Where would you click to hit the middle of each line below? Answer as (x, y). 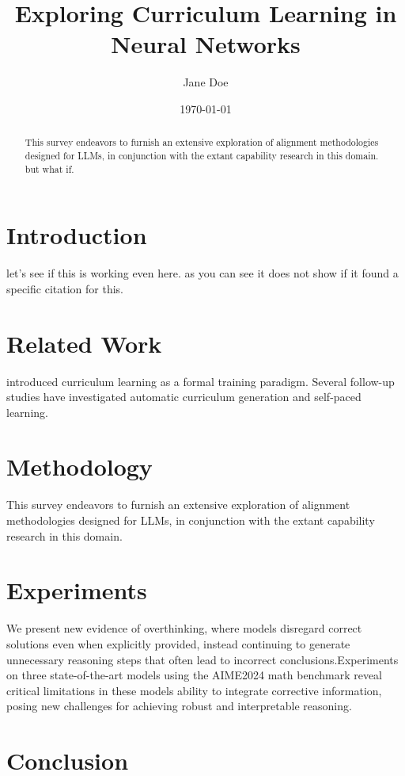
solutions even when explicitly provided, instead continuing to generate (178, 643)
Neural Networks (206, 44)
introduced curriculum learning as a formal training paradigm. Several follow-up (201, 381)
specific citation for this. (65, 288)
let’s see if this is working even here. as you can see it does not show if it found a (202, 273)
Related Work (84, 343)
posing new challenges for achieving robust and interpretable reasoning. (179, 706)
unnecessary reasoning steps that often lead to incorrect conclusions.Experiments (202, 659)
